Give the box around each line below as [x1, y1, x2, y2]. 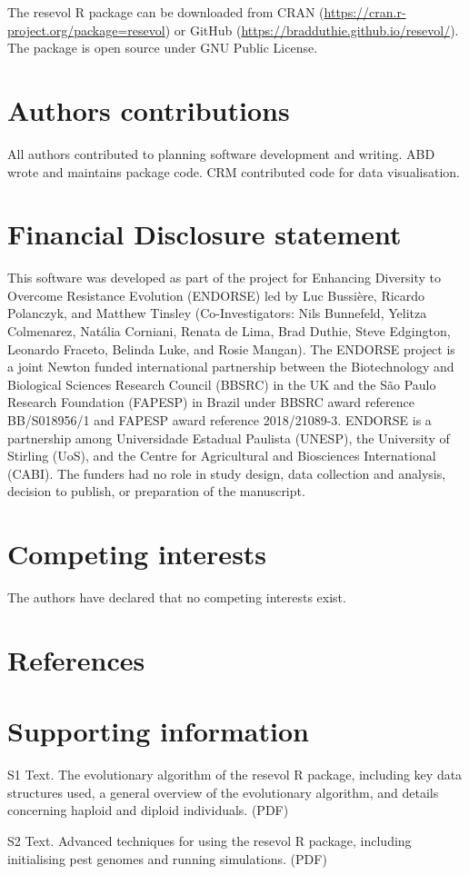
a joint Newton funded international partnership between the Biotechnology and [7, 357, 454, 376]
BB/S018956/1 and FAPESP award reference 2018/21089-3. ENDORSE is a [7, 410, 432, 429]
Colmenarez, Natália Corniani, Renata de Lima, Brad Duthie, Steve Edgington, [7, 322, 451, 340]
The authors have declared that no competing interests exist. [7, 588, 346, 607]
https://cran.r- [324, 3, 406, 21]
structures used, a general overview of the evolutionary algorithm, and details [7, 782, 439, 801]
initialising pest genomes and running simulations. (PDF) [7, 849, 327, 868]
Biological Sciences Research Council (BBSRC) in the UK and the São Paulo [7, 374, 436, 393]
